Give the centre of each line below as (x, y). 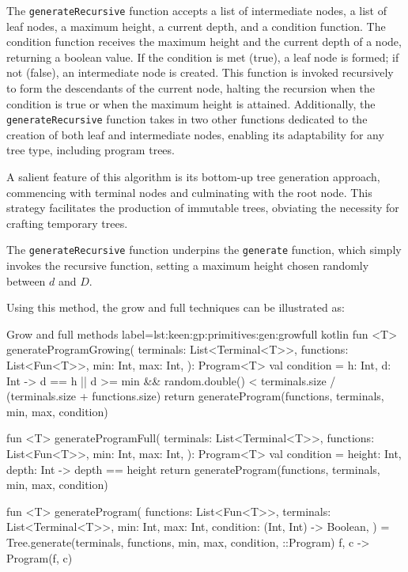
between (26, 280)
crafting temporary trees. (67, 223)
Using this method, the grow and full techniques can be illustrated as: (176, 307)
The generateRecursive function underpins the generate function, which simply (204, 250)
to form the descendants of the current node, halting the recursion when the (191, 88)
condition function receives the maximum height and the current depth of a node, (204, 42)
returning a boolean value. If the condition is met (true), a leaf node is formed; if (203, 57)
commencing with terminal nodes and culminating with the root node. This (189, 192)
